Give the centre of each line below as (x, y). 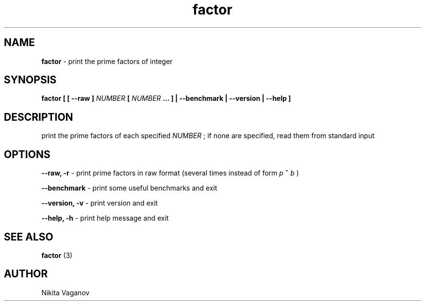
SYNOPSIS (30, 80)
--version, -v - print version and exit (100, 203)
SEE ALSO (29, 237)
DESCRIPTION (39, 117)
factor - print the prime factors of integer (107, 61)
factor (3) (57, 255)
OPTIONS (27, 154)
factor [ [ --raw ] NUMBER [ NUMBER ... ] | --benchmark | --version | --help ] (166, 98)
